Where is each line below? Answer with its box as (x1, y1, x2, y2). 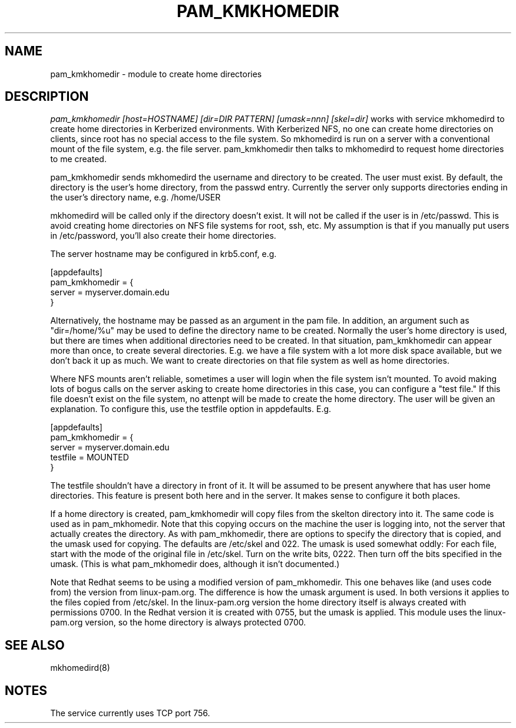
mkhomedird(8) (50, 663, 110, 673)
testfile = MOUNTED (50, 452, 129, 463)
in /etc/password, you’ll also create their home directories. (50, 230, 276, 241)
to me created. (50, 154, 107, 164)
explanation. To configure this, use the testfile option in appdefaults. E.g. (50, 404, 332, 414)
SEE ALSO (5, 637, 65, 653)
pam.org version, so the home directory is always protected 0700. (50, 617, 306, 628)
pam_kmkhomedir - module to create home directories (50, 68, 262, 79)
